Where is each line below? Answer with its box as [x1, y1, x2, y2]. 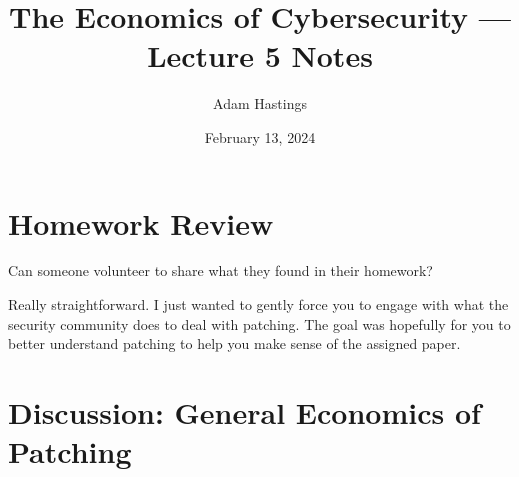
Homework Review [8, 202, 274, 243]
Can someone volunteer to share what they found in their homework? [8, 260, 433, 281]
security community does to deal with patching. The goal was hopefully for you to [8, 313, 511, 334]
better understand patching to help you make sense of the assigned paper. [8, 333, 461, 354]
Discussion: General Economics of [8, 392, 481, 432]
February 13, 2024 [204, 126, 316, 147]
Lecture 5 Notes [147, 35, 373, 76]
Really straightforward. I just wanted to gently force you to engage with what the [8, 294, 509, 315]
